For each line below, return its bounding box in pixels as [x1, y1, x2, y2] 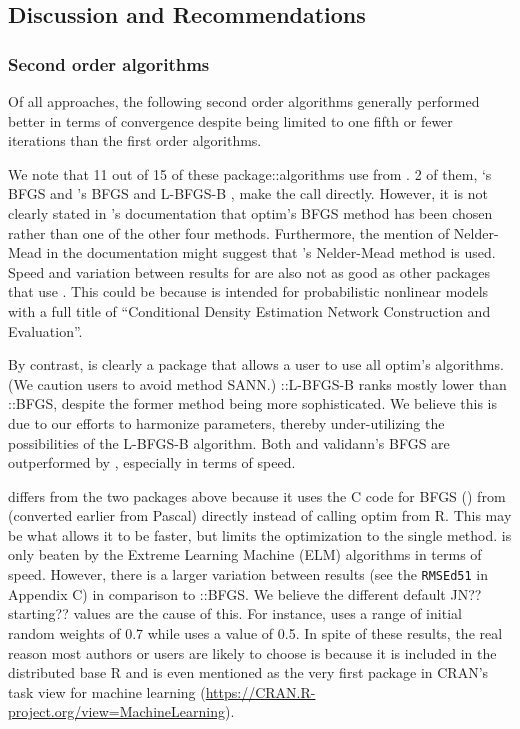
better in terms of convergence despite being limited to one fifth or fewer [8, 110, 453, 131]
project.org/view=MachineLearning [8, 701, 225, 722]
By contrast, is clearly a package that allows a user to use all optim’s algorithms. [8, 354, 504, 375]
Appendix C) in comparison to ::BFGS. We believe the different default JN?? [8, 583, 482, 604]
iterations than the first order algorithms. [8, 130, 262, 151]
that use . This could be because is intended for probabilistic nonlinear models [8, 281, 489, 302]
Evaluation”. [8, 320, 83, 341]
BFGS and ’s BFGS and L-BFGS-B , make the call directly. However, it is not [8, 183, 489, 204]
